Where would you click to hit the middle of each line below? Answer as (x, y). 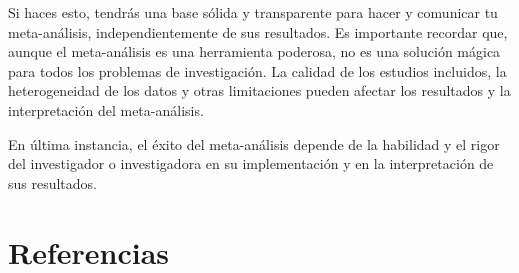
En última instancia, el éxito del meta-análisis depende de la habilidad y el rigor (254, 143)
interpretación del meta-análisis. (106, 109)
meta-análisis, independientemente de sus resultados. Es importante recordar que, (258, 31)
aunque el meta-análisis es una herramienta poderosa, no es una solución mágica (254, 51)
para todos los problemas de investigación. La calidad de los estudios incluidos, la (257, 70)
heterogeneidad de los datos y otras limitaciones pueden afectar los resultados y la (259, 90)
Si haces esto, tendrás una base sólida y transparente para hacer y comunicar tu (253, 12)
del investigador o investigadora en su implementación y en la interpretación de (251, 163)
